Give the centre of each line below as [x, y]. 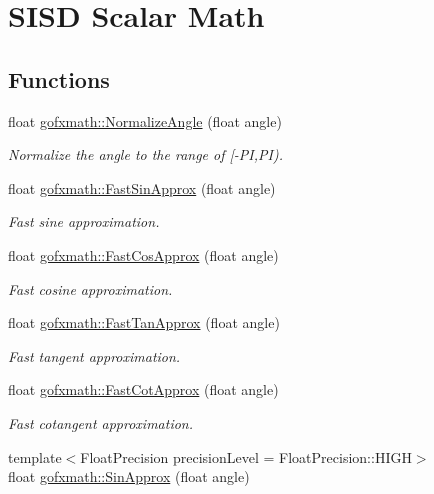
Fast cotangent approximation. [101, 422]
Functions [59, 78]
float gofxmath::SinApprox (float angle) [129, 476]
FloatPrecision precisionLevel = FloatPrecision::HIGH [246, 456]
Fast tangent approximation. [94, 355]
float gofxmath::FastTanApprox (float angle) [144, 322]
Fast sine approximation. [84, 221]
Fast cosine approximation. [90, 288]
